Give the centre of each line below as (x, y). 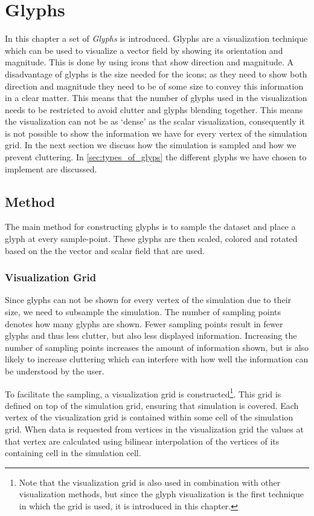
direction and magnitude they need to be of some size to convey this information (154, 86)
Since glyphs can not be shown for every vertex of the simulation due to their (148, 300)
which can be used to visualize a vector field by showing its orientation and (144, 50)
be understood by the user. (55, 371)
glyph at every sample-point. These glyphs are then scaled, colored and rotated (151, 239)
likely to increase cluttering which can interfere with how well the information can (157, 359)
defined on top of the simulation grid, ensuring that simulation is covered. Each (152, 405)
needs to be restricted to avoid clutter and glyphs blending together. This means (154, 109)
